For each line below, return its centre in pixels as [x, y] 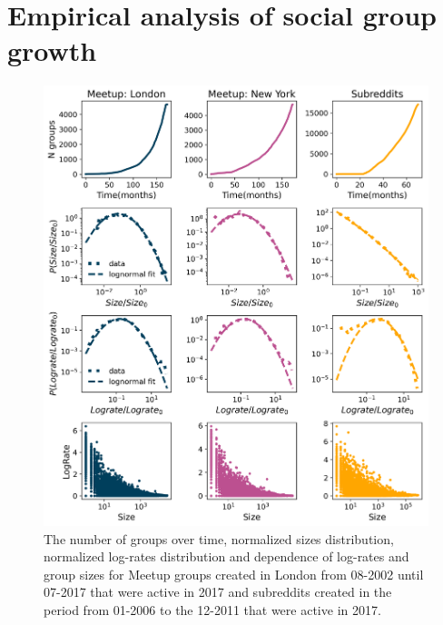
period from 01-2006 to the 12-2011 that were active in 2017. [212, 609]
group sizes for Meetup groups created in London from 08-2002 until [234, 574]
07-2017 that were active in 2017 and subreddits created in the [218, 592]
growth [52, 50]
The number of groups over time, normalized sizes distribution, [219, 538]
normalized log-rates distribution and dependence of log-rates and [226, 556]
